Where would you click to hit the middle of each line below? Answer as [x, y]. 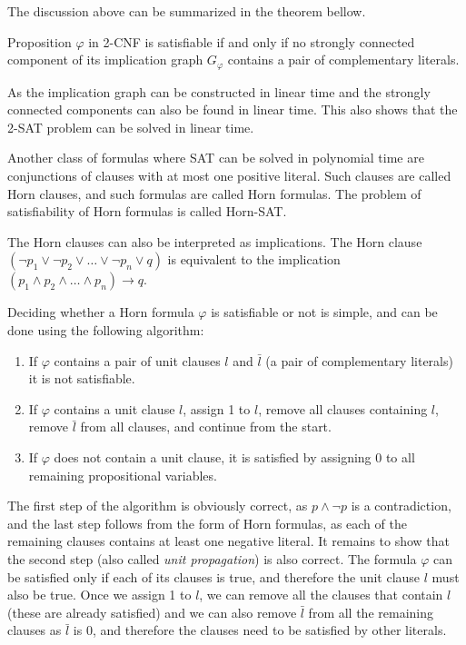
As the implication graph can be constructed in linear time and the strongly [219, 91]
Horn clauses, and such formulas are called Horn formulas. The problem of [214, 193]
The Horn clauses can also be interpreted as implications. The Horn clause [215, 241]
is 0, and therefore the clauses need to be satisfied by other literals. [260, 630]
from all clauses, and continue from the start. [206, 427]
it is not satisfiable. [82, 378]
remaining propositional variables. [123, 475]
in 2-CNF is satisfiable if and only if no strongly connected [252, 41]
